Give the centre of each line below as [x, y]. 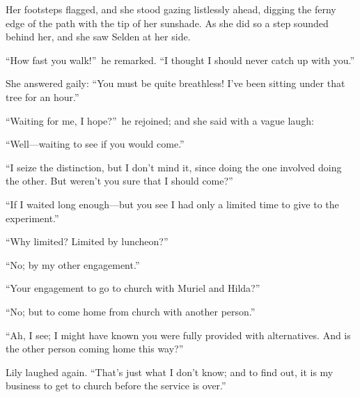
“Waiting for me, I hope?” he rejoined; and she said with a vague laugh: [160, 120]
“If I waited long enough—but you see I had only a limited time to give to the [172, 204]
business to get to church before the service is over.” [116, 386]
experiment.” [32, 218]
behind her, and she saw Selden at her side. [98, 37]
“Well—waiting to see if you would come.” [95, 144]
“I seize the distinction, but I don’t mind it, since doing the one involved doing [174, 167]
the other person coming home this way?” [95, 349]
